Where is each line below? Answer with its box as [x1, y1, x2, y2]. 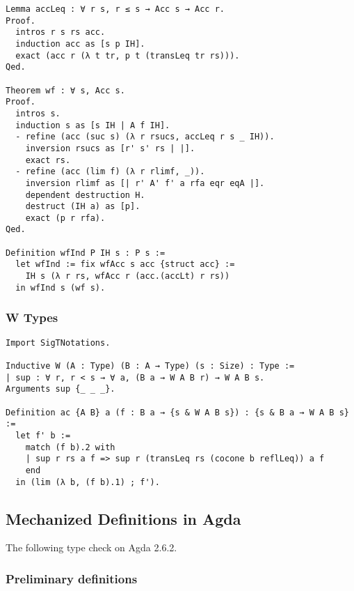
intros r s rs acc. [15, 27, 106, 38]
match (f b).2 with [25, 442, 115, 452]
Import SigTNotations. [6, 337, 111, 348]
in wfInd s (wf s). [15, 282, 106, 293]
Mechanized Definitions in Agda [6, 507, 241, 529]
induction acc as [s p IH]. [15, 38, 145, 49]
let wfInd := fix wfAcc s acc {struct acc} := [15, 259, 235, 270]
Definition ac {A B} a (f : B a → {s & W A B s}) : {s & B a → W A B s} [6, 407, 349, 417]
